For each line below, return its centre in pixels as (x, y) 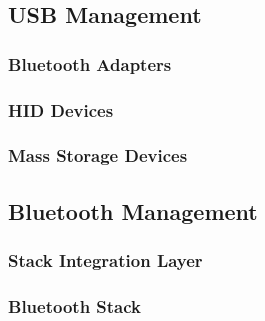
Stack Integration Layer (105, 260)
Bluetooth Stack (75, 305)
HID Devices (61, 109)
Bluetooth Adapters (90, 63)
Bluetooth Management (133, 210)
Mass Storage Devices (98, 155)
